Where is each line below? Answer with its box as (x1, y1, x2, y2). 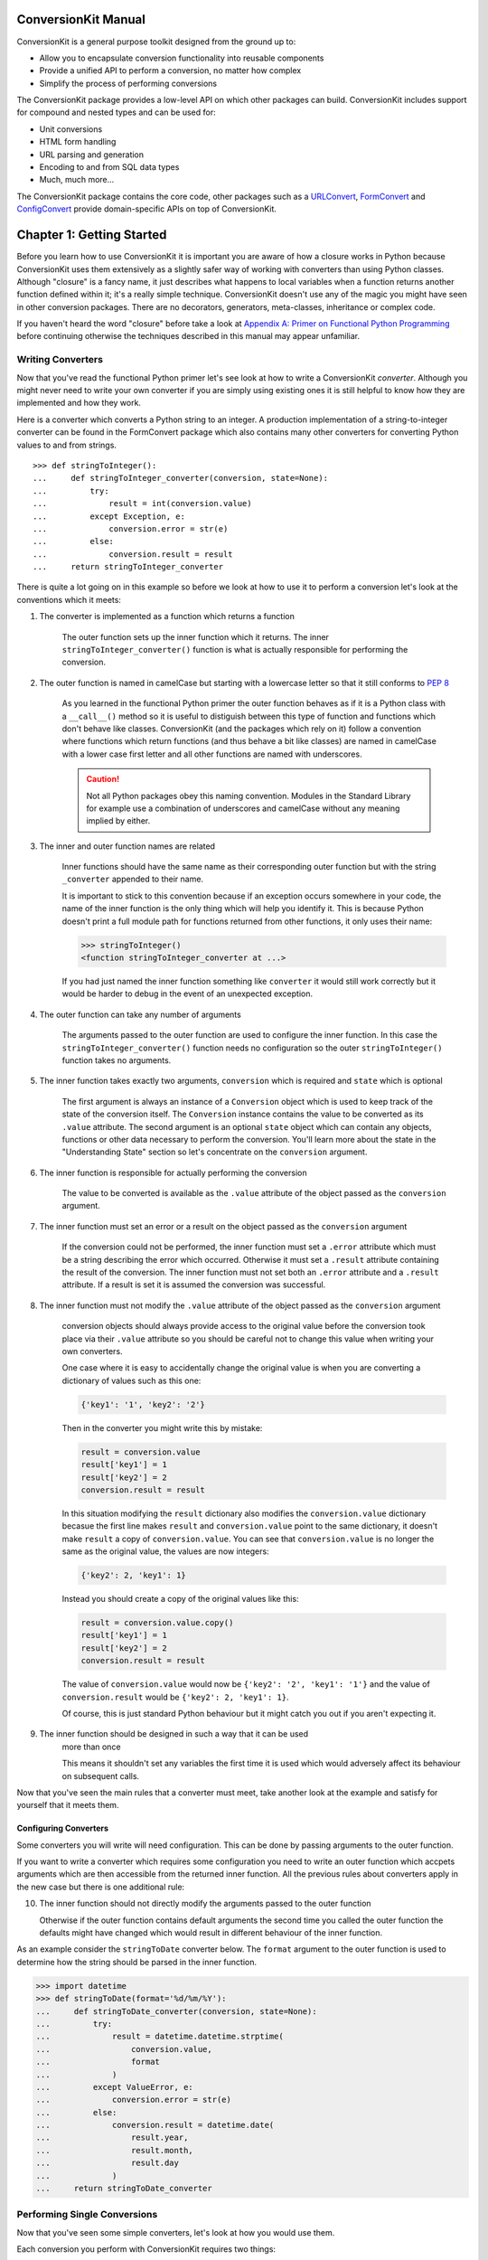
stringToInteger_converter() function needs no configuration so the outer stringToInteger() (61, 1042, 443, 1053)
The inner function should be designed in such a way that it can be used (39, 1728, 309, 1739)
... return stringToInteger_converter (33, 561, 224, 572)
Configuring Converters (16, 1822, 108, 1834)
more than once (61, 1741, 121, 1752)
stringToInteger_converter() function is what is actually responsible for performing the (61, 645, 408, 655)
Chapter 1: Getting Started (16, 227, 167, 243)
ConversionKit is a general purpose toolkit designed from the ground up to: (16, 36, 296, 47)
